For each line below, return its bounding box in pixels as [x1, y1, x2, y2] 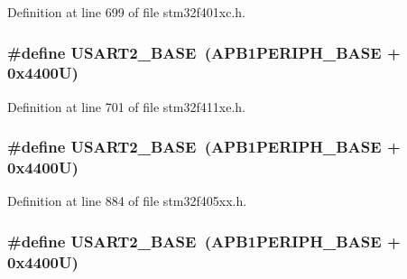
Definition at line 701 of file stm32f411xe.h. [7, 97, 245, 116]
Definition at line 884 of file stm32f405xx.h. [7, 191, 247, 210]
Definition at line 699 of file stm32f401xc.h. [7, 3, 245, 21]
